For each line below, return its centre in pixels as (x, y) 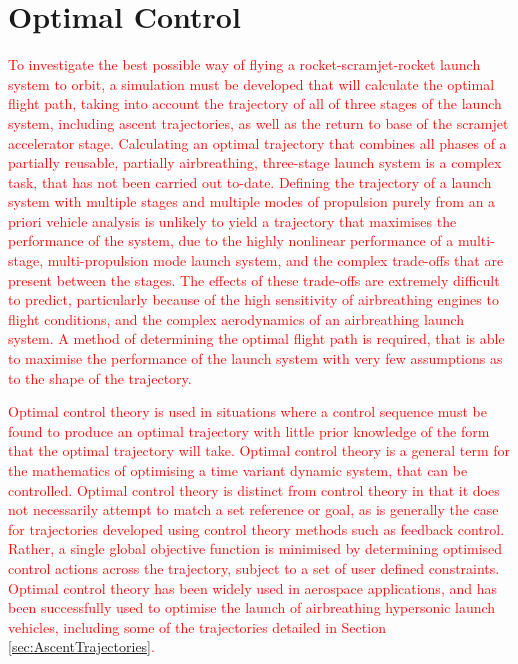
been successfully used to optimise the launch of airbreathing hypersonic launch (252, 607)
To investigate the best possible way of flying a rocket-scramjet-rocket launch (244, 64)
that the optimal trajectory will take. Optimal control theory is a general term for (259, 450)
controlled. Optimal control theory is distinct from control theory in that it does (254, 489)
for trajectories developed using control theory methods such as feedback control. (256, 528)
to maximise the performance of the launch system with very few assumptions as (255, 358)
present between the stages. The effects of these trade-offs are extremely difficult (254, 279)
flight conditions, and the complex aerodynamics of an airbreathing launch (236, 318)
